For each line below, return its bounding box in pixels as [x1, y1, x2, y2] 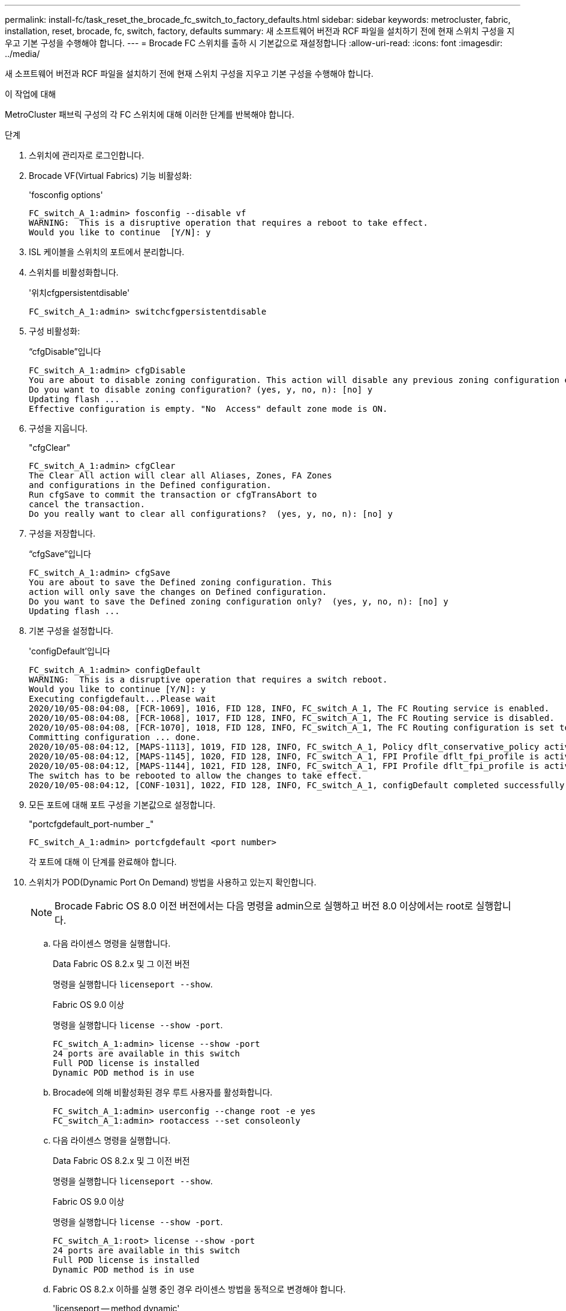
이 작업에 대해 [5, 89, 56, 99]
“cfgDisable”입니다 [29, 346, 101, 357]
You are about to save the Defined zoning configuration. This [29, 577, 332, 587]
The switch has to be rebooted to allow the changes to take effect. [29, 771, 363, 780]
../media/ [5, 49, 40, 59]
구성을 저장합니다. [29, 528, 96, 538]
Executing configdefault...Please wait [29, 694, 216, 704]
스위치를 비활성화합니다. [29, 267, 119, 277]
